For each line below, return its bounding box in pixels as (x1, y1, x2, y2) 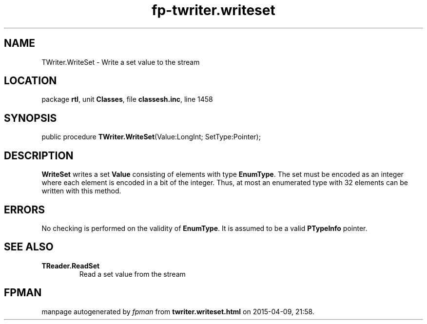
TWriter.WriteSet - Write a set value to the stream (41, 57, 200, 66)
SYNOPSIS (4, 112, 57, 124)
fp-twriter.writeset (152, 2, 275, 19)
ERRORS (4, 203, 45, 216)
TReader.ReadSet (41, 261, 100, 270)
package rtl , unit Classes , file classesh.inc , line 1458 (41, 95, 213, 104)
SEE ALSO (4, 241, 54, 253)
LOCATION (4, 75, 57, 87)
